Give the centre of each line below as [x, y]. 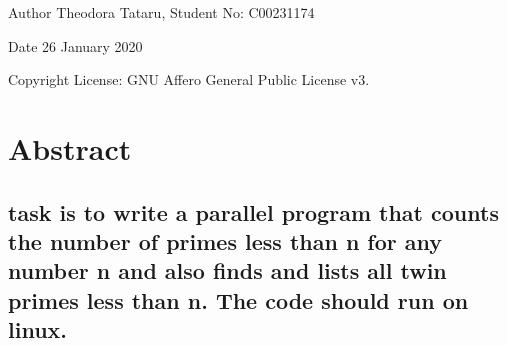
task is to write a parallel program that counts [253, 211]
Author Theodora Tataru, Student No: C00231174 [161, 12]
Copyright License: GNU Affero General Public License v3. [189, 79]
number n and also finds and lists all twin [227, 270]
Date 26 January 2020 [75, 45]
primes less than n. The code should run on [238, 299]
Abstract [70, 147]
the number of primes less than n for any [225, 240]
